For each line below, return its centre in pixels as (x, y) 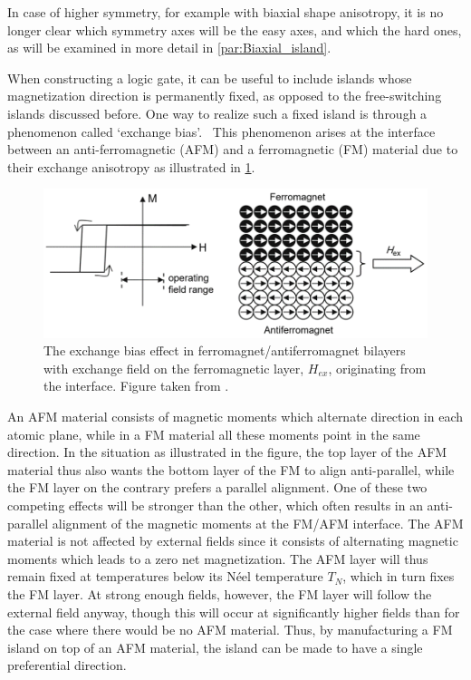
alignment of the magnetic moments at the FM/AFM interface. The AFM (258, 523)
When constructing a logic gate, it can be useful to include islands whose (210, 78)
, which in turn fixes (399, 576)
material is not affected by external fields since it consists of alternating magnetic (233, 541)
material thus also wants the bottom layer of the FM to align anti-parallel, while (231, 469)
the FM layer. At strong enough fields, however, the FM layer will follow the (220, 594)
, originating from (377, 368)
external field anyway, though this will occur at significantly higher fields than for (234, 612)
